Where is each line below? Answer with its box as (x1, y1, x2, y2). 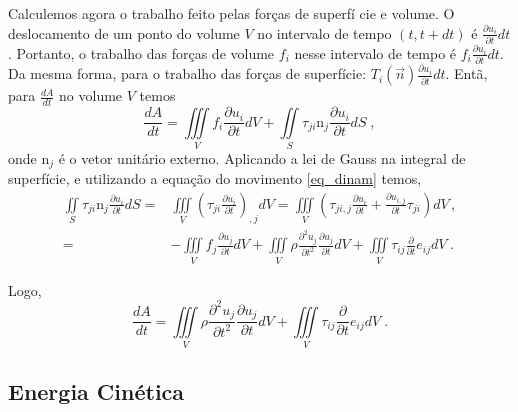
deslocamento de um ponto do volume (8, 22, 240, 43)
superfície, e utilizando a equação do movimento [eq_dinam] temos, (8, 168, 422, 189)
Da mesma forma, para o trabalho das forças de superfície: (8, 63, 367, 84)
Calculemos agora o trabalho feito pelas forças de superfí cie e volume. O (8, 3, 455, 23)
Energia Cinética (8, 376, 185, 407)
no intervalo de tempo (257, 22, 392, 43)
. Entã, (445, 63, 488, 84)
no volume (59, 85, 123, 106)
